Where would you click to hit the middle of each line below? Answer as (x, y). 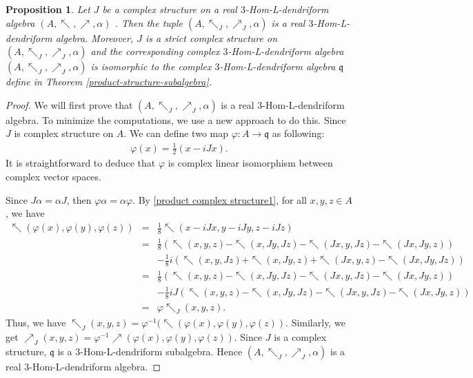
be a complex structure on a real (170, 9)
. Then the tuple (149, 22)
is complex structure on (64, 133)
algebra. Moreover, (94, 38)
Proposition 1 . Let (48, 9)
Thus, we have (36, 323)
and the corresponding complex (155, 51)
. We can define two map (176, 133)
